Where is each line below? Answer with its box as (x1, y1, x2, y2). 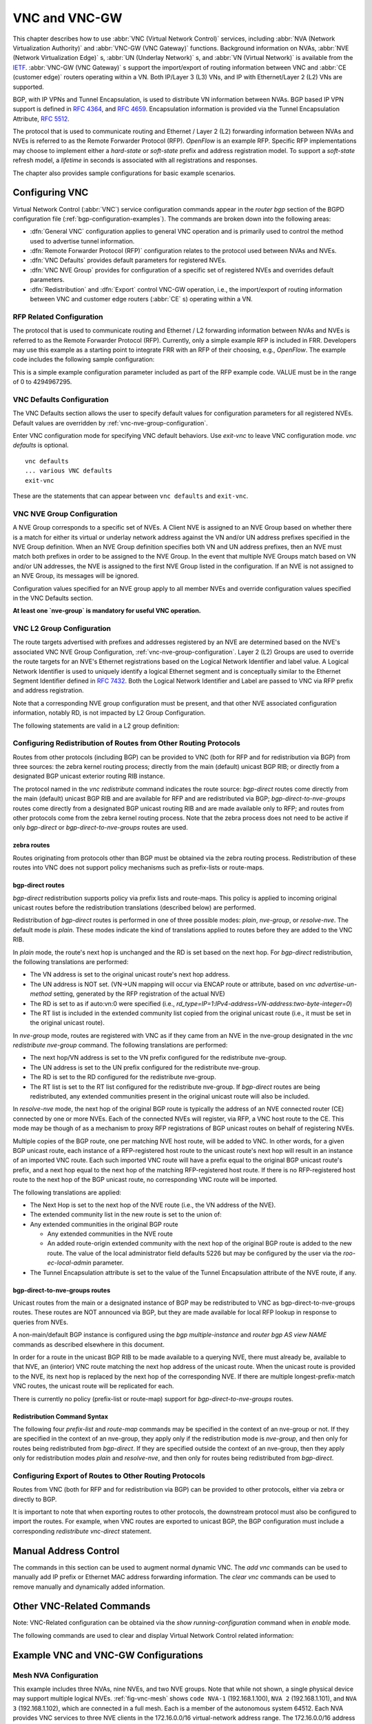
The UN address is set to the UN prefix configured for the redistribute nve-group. (30, 1063, 261, 1072)
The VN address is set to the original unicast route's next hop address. (30, 970, 230, 979)
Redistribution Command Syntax (12, 1412, 108, 1421)
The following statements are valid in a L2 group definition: (12, 721, 180, 730)
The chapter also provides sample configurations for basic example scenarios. (12, 169, 236, 177)
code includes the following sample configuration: (12, 355, 155, 363)
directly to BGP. (12, 1495, 57, 1503)
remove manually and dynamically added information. (12, 1583, 165, 1591)
